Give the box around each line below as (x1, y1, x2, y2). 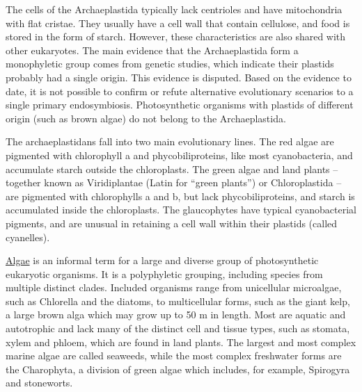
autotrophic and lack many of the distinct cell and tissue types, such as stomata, (6, 321, 350, 336)
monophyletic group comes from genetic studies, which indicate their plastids (6, 56, 334, 71)
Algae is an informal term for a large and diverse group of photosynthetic (6, 253, 319, 268)
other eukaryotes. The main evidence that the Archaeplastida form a (6, 42, 299, 57)
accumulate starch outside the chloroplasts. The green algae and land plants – (6, 161, 338, 176)
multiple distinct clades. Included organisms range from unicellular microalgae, (6, 280, 342, 295)
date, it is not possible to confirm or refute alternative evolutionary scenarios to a (6, 83, 354, 98)
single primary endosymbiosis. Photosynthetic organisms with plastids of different (6, 97, 354, 112)
